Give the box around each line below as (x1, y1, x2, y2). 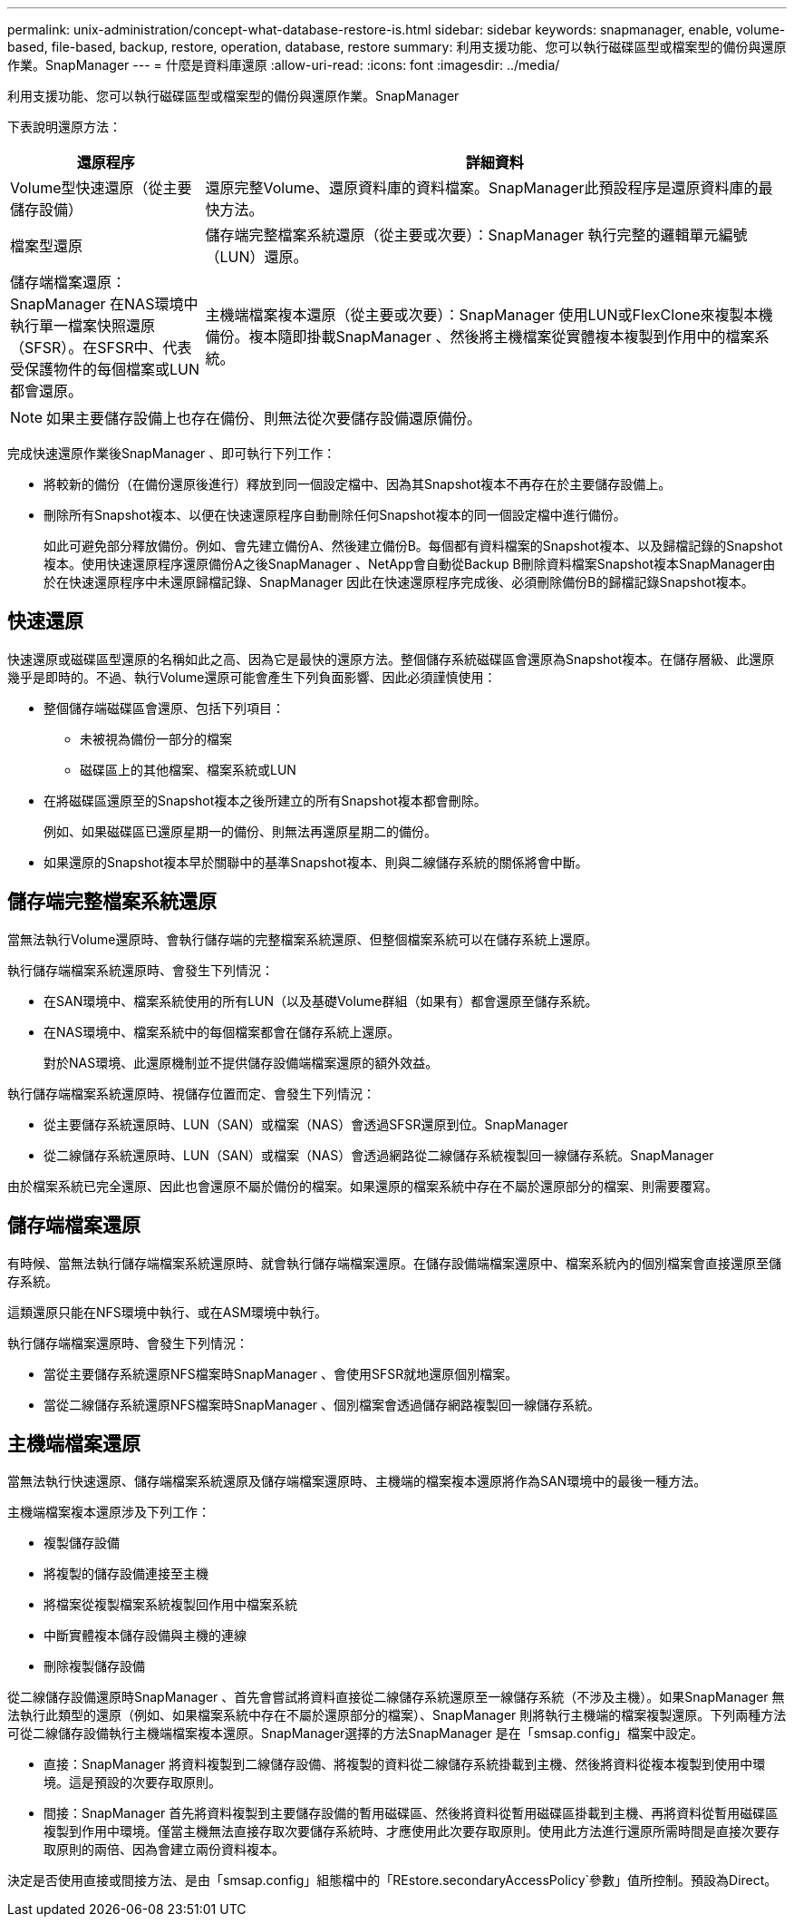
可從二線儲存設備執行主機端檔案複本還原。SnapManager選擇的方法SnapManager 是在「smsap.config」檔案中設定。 (7, 1725, 703, 1742)
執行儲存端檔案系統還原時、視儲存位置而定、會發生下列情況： (7, 1085, 375, 1101)
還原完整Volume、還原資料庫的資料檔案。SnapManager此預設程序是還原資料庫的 (205, 179, 759, 197)
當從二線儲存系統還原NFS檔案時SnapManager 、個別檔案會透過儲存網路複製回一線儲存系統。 (44, 1396, 601, 1412)
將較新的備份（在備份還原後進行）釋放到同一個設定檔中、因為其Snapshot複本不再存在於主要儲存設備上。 (44, 476, 672, 492)
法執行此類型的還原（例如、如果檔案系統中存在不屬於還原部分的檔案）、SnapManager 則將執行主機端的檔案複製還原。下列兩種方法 (7, 1707, 787, 1724)
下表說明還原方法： (7, 119, 121, 134)
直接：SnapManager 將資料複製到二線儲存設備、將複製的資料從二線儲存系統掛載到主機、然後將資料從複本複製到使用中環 (44, 1756, 766, 1773)
